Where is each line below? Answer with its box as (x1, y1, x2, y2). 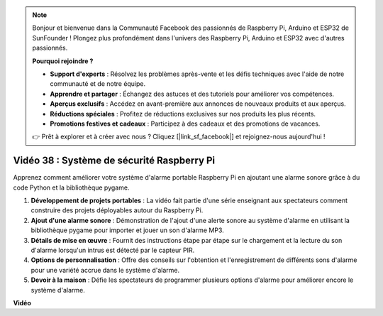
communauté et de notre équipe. (50, 80, 146, 88)
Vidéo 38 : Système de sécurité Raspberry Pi (13, 155, 216, 167)
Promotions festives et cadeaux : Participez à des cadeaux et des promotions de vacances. (50, 119, 321, 128)
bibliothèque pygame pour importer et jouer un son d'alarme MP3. (30, 226, 225, 234)
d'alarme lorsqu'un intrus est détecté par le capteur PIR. (30, 246, 195, 254)
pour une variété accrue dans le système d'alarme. (30, 266, 180, 274)
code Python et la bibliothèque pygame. (13, 183, 130, 192)
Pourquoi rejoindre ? (32, 57, 94, 65)
